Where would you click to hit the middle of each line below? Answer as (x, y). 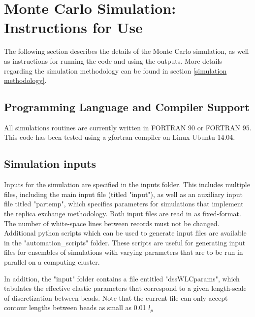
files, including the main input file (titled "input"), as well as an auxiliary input (123, 194)
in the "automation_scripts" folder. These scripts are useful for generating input (125, 242)
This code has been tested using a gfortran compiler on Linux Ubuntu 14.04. (120, 137)
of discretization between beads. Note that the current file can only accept (116, 297)
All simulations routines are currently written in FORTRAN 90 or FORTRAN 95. (128, 127)
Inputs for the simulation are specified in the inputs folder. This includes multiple (127, 184)
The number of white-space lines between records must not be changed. (112, 223)
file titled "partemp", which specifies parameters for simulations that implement (124, 204)
